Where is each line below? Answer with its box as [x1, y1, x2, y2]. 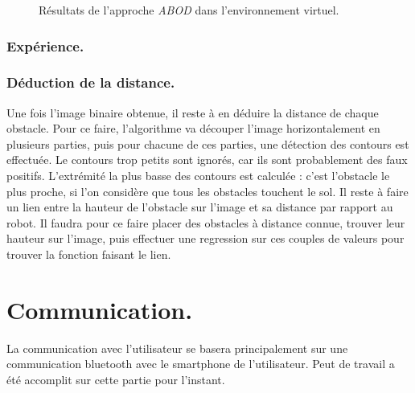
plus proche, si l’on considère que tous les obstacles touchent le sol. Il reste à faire [6, 182, 409, 199]
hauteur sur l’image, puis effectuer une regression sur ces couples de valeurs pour [6, 230, 405, 247]
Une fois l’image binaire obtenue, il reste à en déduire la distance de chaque [6, 104, 379, 121]
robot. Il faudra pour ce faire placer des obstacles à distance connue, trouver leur [6, 214, 405, 231]
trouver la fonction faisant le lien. [6, 246, 171, 262]
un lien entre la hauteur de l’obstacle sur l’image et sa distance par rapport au [6, 199, 393, 215]
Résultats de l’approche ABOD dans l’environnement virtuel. [39, 2, 339, 18]
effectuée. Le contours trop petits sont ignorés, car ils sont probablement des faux [6, 151, 408, 168]
